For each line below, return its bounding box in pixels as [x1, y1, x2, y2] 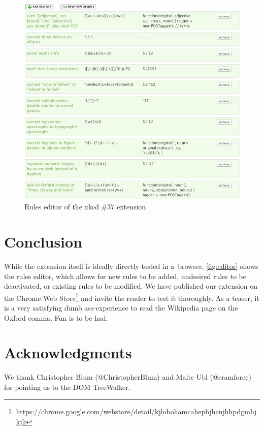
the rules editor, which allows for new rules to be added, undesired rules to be [4, 270, 247, 281]
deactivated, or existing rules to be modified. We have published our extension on [4, 281, 257, 291]
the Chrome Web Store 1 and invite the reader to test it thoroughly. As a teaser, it [4, 291, 259, 303]
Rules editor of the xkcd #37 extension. [24, 201, 148, 212]
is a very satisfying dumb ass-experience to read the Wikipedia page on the [4, 302, 238, 313]
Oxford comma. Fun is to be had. [4, 312, 108, 323]
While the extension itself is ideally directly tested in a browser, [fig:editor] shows [4, 260, 258, 271]
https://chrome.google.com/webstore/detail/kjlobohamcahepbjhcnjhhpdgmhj [16, 406, 256, 417]
